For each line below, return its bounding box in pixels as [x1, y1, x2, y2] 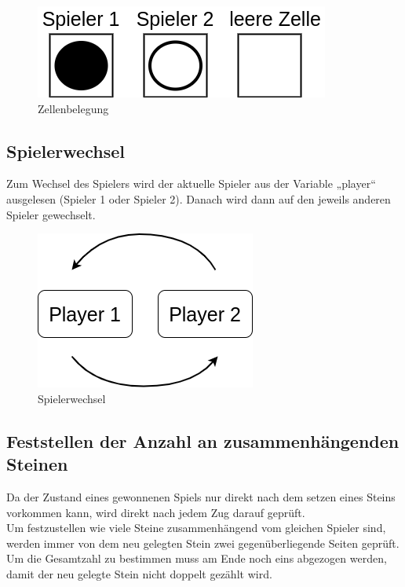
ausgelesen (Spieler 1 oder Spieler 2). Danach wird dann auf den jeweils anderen [6, 190, 391, 207]
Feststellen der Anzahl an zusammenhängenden [6, 428, 400, 453]
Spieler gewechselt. [6, 206, 96, 222]
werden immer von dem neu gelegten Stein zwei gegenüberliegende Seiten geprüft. [6, 534, 400, 551]
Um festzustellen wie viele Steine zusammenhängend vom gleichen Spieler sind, [6, 519, 386, 536]
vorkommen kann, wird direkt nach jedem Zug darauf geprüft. [6, 504, 305, 520]
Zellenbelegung [38, 100, 109, 116]
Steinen [6, 452, 68, 476]
